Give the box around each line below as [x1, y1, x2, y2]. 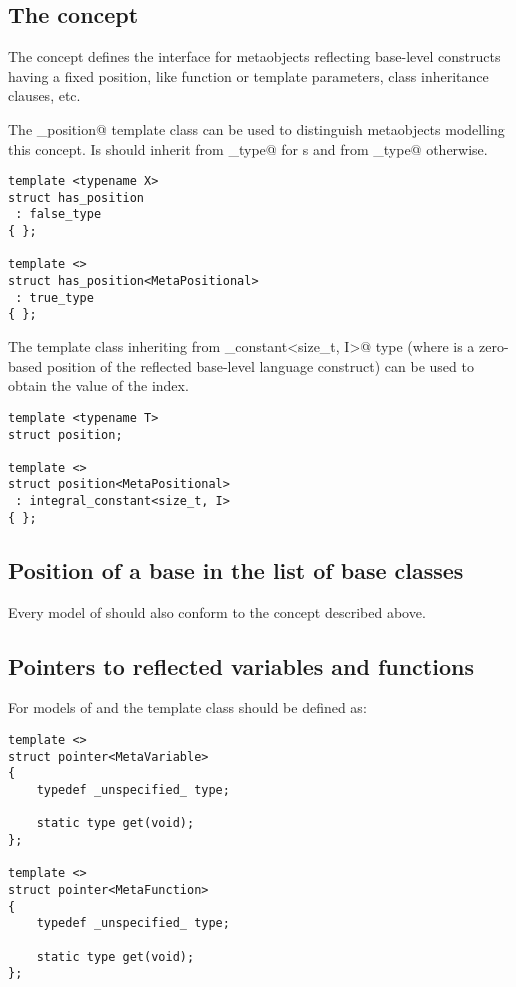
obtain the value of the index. [8, 375, 189, 396]
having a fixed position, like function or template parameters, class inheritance [8, 65, 489, 86]
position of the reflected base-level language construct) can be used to [46, 355, 474, 376]
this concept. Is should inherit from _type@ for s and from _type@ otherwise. [8, 138, 488, 159]
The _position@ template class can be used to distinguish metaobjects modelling [8, 118, 505, 139]
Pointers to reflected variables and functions [8, 650, 474, 681]
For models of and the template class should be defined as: [8, 697, 367, 718]
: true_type [15, 290, 94, 305]
